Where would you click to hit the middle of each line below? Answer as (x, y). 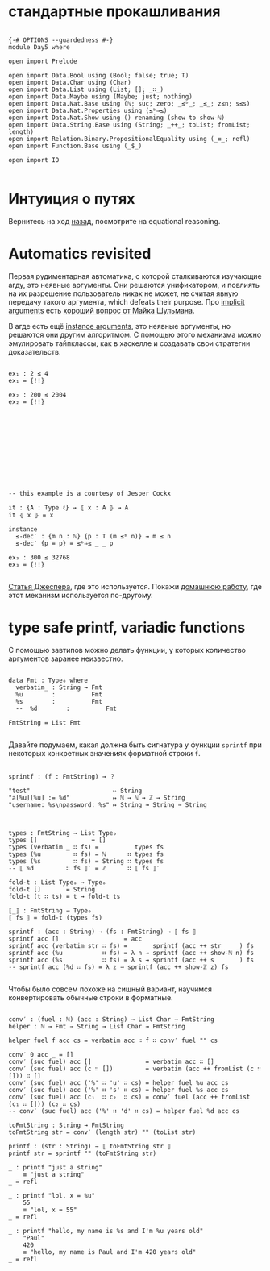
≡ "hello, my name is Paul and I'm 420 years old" (110, 1252)
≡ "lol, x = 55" (50, 1210)
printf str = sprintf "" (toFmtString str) (83, 1153)
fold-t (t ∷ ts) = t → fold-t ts (64, 896)
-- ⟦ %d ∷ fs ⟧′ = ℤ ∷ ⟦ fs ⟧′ (84, 868)
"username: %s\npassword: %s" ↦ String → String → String (108, 804)
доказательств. (35, 351)
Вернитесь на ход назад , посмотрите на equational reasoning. (114, 221)
